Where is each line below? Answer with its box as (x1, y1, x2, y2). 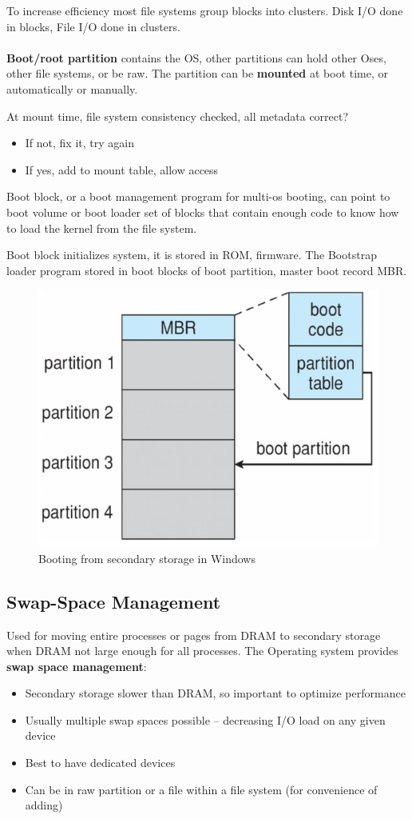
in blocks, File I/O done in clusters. (6, 18, 180, 34)
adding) (25, 797, 63, 813)
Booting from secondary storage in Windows (38, 549, 256, 566)
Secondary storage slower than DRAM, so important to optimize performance (25, 685, 406, 701)
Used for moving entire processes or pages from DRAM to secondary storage (6, 626, 381, 643)
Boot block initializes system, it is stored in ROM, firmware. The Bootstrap (6, 246, 377, 263)
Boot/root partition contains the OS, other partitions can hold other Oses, (6, 49, 386, 66)
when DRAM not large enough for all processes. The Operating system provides (6, 642, 398, 659)
